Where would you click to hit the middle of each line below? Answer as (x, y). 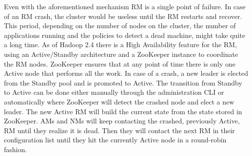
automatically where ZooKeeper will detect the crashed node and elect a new (119, 101)
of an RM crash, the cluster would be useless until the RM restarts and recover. (123, 16)
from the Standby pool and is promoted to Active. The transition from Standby (123, 82)
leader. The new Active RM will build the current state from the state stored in (123, 111)
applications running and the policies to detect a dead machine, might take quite (125, 35)
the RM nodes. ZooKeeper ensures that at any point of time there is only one (120, 63)
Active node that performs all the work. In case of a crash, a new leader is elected (126, 73)
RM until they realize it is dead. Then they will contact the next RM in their (119, 130)
